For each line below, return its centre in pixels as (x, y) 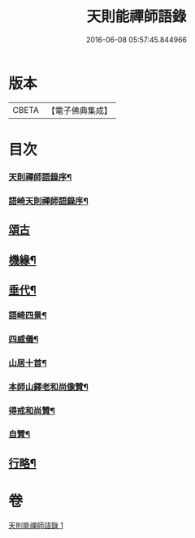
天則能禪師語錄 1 (36, 525)
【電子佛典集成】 (79, 111)
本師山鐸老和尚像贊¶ (49, 387)
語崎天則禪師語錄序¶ (49, 201)
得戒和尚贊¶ (32, 410)
